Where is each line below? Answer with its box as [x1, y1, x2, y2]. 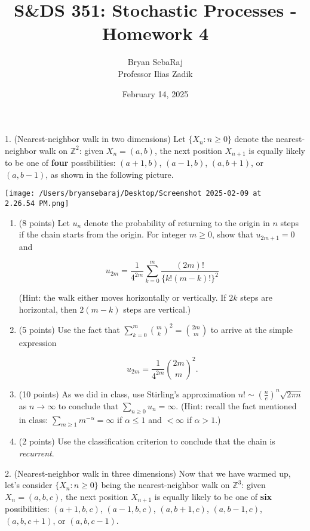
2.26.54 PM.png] [5, 199, 69, 208]
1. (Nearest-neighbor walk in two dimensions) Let [5, 132, 186, 145]
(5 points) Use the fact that [19, 323, 120, 335]
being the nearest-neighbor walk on [101, 478, 230, 491]
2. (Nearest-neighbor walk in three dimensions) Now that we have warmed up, [5, 467, 291, 479]
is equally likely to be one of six [154, 490, 272, 502]
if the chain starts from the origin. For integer [19, 228, 187, 240]
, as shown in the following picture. [45, 168, 174, 180]
